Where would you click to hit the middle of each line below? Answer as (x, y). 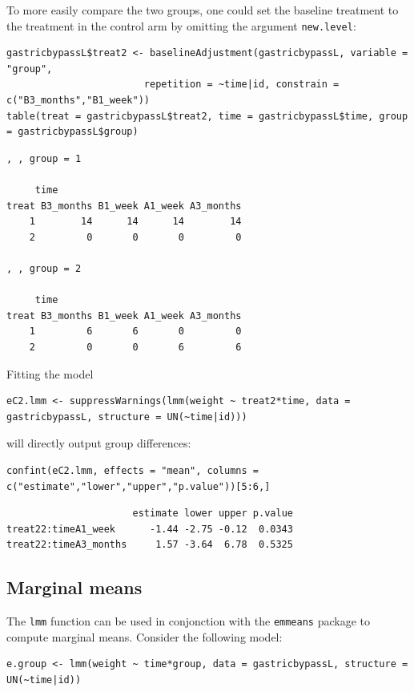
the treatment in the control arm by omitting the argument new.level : (181, 25)
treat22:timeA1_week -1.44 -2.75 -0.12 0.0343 (150, 529)
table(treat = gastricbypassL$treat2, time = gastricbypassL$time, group (207, 116)
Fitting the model (50, 373)
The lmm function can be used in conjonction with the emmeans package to (188, 621)
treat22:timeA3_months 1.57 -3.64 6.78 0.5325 (150, 545)
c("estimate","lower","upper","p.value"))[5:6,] (139, 486)
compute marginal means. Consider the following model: (145, 636)
